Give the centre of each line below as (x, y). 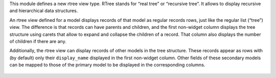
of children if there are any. (38, 41)
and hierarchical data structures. (44, 11)
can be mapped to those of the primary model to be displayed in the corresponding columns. (107, 65)
